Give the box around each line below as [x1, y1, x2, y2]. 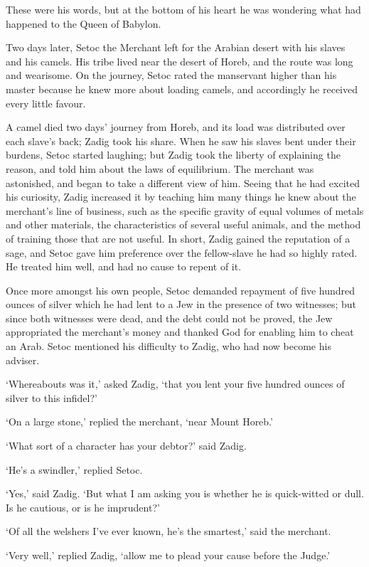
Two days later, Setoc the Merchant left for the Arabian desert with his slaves [6, 40, 346, 55]
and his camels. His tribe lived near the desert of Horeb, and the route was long [6, 53, 353, 68]
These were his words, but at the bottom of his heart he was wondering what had [6, 2, 361, 16]
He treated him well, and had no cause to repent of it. [6, 259, 242, 274]
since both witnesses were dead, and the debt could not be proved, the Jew [6, 310, 333, 325]
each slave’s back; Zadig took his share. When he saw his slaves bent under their [6, 133, 356, 148]
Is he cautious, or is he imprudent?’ [6, 499, 160, 514]
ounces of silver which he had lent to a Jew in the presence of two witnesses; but [6, 297, 356, 312]
